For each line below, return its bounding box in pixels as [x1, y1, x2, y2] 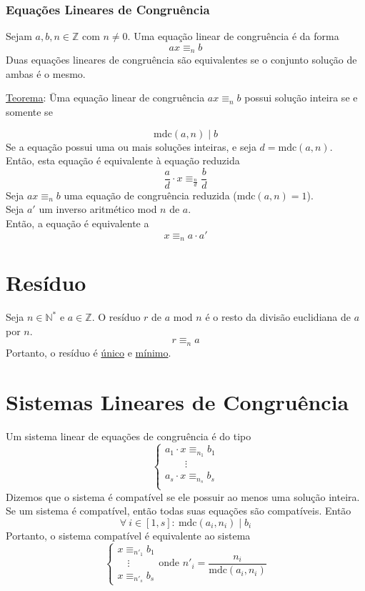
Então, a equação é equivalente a [6, 216, 149, 231]
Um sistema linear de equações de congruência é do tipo [6, 428, 251, 443]
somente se [6, 104, 53, 119]
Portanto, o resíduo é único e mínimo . [6, 344, 171, 359]
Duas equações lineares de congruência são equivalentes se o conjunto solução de [6, 52, 357, 67]
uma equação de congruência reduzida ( [64, 187, 237, 202]
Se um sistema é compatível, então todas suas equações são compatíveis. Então [6, 503, 351, 518]
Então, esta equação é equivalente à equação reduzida [6, 153, 240, 168]
